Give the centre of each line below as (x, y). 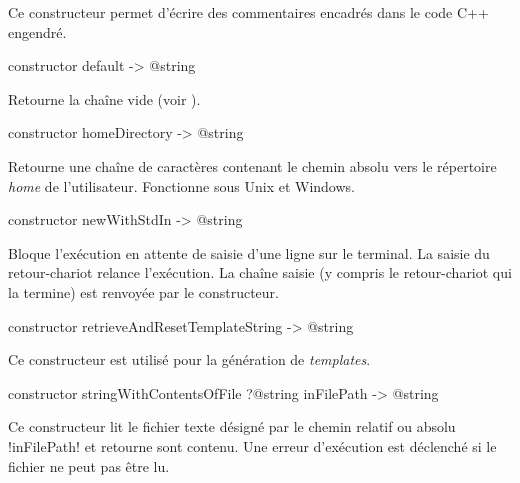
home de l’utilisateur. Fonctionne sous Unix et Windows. (181, 185)
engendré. (37, 31)
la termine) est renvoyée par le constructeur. (143, 291)
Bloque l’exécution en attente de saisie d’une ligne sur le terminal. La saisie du (249, 252)
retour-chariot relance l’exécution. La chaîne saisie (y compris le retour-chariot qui (260, 272)
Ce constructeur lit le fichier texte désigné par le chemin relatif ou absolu (232, 426)
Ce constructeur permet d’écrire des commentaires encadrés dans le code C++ (248, 12)
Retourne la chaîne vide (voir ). (104, 98)
